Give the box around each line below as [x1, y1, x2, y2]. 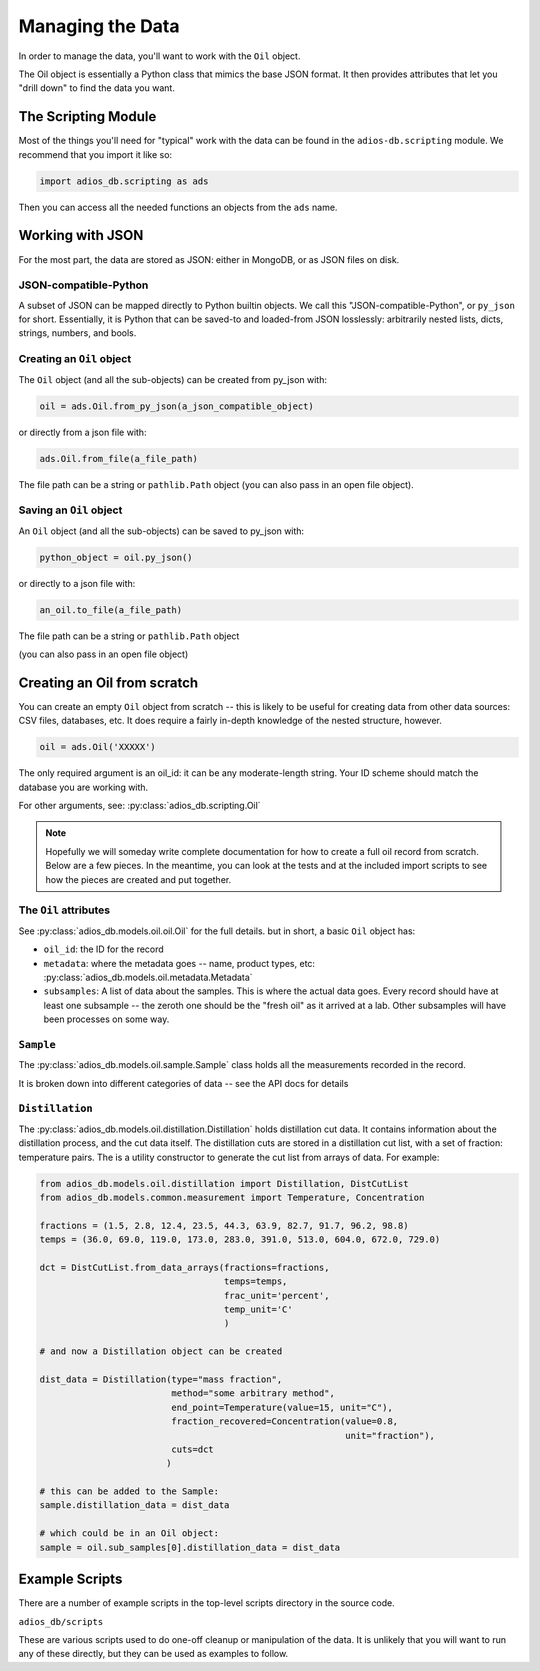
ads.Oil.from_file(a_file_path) [39, 453, 199, 464]
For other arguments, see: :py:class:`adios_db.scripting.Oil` [18, 800, 261, 812]
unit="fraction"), [345, 1430, 435, 1441]
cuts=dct [171, 1443, 214, 1455]
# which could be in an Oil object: [39, 1528, 220, 1539]
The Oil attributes [18, 903, 110, 917]
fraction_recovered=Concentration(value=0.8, [171, 1416, 399, 1427]
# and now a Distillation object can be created [39, 1346, 283, 1357]
